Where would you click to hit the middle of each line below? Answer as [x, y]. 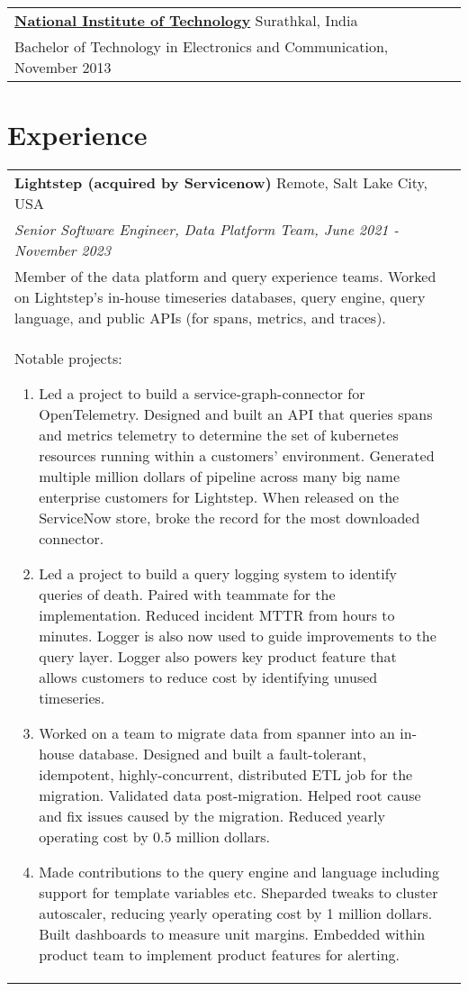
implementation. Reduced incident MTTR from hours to [217, 615]
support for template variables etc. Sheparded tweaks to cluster [238, 893]
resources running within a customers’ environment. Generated [237, 456]
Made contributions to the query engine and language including [239, 872]
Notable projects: [68, 359]
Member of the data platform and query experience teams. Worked [225, 277]
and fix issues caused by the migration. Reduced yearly [212, 816]
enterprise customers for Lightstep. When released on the [219, 497]
